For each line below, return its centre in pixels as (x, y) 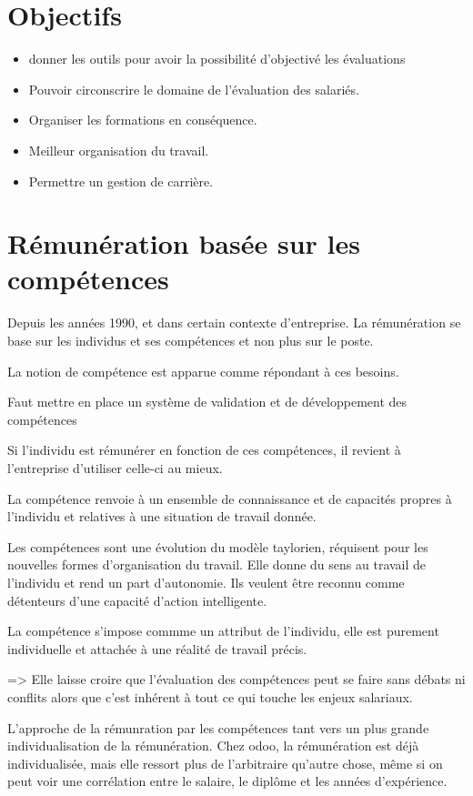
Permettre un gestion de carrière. (121, 181)
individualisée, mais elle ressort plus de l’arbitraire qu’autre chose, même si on (225, 763)
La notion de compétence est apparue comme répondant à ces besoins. (203, 371)
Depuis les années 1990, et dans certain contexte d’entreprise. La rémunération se (234, 322)
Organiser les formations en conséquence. (143, 120)
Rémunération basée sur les (184, 243)
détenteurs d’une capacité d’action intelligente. (137, 600)
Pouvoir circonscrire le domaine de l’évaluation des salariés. (194, 89)
